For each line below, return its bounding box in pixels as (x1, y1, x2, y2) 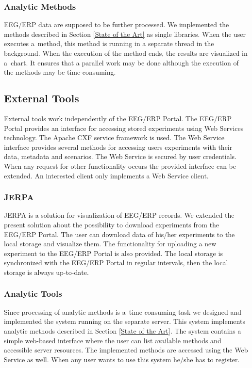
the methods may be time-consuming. (4, 67, 116, 77)
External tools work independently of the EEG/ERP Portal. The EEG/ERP (4, 113, 232, 123)
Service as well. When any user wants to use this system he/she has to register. (4, 354, 240, 364)
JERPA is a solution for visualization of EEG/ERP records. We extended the (4, 210, 235, 220)
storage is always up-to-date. (4, 267, 89, 277)
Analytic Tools (4, 288, 62, 300)
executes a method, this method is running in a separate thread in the (4, 38, 214, 48)
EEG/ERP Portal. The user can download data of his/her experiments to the (4, 229, 235, 239)
